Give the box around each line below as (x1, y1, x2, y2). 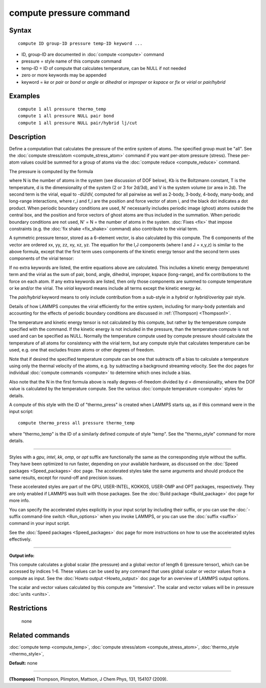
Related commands (9, 631, 70, 639)
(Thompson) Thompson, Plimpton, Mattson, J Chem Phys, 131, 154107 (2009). (9, 676, 168, 682)
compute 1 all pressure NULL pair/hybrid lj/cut (18, 120, 137, 126)
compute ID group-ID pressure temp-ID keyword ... (18, 40, 143, 46)
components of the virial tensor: (9, 255, 74, 261)
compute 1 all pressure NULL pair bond (18, 113, 114, 119)
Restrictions (9, 604, 48, 613)
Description (9, 133, 46, 141)
